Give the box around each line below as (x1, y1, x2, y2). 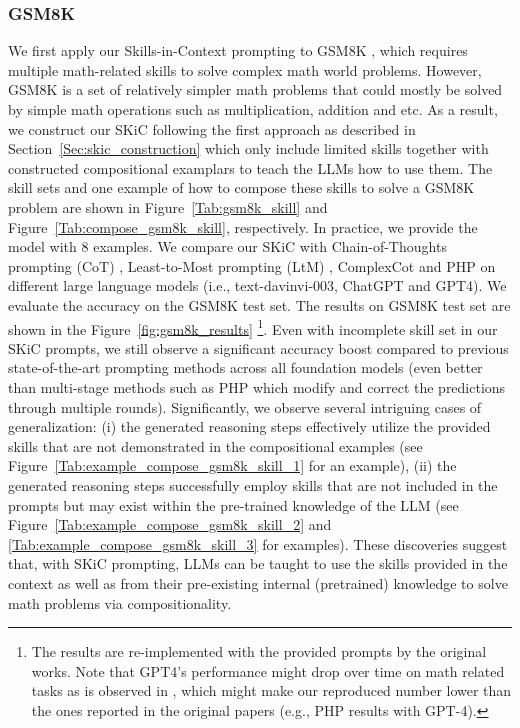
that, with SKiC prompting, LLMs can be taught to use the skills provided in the (8, 553, 508, 574)
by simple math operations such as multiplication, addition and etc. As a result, (8, 99, 498, 119)
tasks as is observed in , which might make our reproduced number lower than (31, 680, 512, 701)
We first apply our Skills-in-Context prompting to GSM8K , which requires (8, 40, 468, 61)
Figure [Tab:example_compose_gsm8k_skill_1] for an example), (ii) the (8, 455, 457, 476)
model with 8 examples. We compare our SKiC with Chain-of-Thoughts (8, 236, 447, 257)
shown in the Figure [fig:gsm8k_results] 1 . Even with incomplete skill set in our (8, 315, 498, 339)
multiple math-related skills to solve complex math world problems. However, (8, 59, 482, 80)
